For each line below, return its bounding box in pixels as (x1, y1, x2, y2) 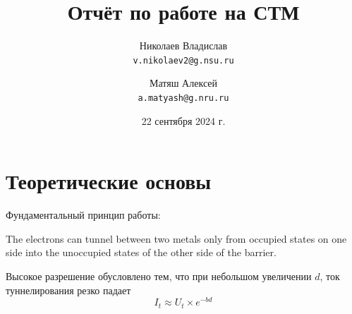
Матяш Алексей (150, 76, 217, 90)
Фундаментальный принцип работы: (6, 207, 161, 222)
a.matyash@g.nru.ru (138, 92, 229, 103)
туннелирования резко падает (6, 282, 131, 297)
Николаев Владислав (139, 38, 228, 53)
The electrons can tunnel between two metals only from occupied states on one (6, 231, 347, 246)
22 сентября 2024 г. (141, 113, 226, 128)
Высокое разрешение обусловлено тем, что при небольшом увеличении (6, 268, 312, 283)
